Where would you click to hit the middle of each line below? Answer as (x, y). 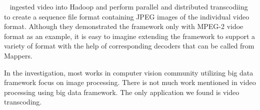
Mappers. (18, 55)
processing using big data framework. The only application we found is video (122, 92)
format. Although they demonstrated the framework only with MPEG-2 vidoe (124, 26)
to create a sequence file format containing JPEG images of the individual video (127, 16)
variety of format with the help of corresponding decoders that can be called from (129, 46)
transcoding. (23, 102)
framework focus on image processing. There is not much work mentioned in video (130, 82)
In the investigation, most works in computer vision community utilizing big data (129, 72)
